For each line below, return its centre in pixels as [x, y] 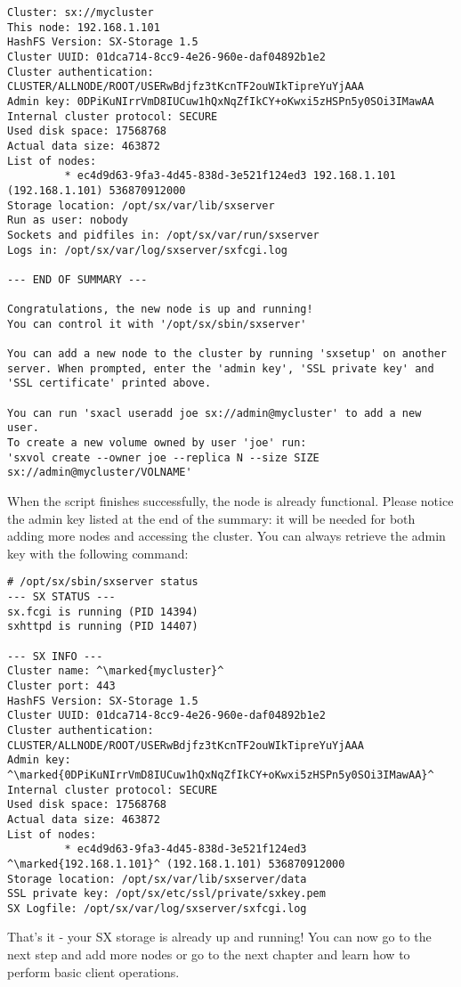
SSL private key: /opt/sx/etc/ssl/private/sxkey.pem [166, 894]
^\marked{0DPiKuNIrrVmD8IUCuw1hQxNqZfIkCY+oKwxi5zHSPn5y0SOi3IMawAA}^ [221, 775]
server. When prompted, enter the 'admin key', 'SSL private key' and [221, 368]
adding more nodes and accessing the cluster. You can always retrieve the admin [226, 536]
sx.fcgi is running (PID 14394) [103, 612]
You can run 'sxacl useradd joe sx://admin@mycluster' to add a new [214, 413]
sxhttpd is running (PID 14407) [103, 627]
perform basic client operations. [93, 971]
